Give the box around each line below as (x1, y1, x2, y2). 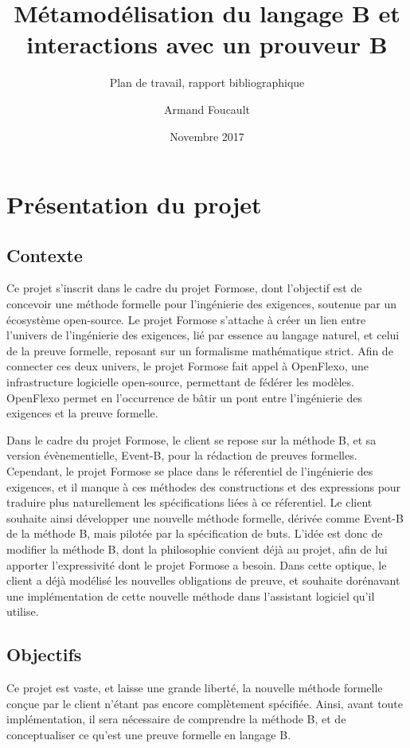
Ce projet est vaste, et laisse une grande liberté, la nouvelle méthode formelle (6, 679, 383, 696)
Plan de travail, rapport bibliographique (109, 74, 305, 91)
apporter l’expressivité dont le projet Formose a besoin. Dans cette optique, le (6, 556, 387, 573)
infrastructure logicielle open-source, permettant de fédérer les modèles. (6, 374, 354, 390)
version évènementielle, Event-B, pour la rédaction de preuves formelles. (6, 447, 357, 464)
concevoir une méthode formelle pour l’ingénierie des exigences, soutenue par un (6, 296, 397, 312)
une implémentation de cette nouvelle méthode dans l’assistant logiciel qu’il (6, 587, 375, 604)
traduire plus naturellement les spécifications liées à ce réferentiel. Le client (6, 494, 373, 511)
